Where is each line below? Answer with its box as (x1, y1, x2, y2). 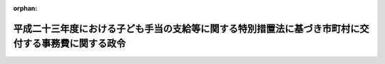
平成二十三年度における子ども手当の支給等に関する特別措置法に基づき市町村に (13, 22, 360, 35)
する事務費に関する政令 (22, 38, 126, 50)
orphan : (13, 4, 38, 12)
